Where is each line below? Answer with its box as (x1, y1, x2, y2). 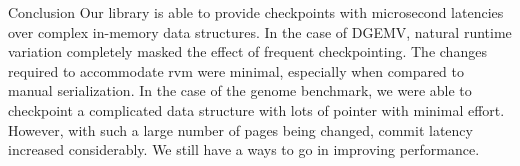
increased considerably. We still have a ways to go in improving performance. (8, 139, 480, 160)
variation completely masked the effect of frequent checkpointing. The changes (8, 41, 487, 62)
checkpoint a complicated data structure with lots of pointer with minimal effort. (8, 99, 505, 120)
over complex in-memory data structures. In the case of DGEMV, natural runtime (8, 21, 512, 42)
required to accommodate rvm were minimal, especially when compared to (8, 60, 465, 81)
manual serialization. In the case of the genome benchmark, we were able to (8, 80, 472, 101)
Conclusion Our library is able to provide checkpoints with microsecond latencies (8, 2, 504, 22)
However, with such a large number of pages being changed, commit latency (8, 119, 473, 140)
